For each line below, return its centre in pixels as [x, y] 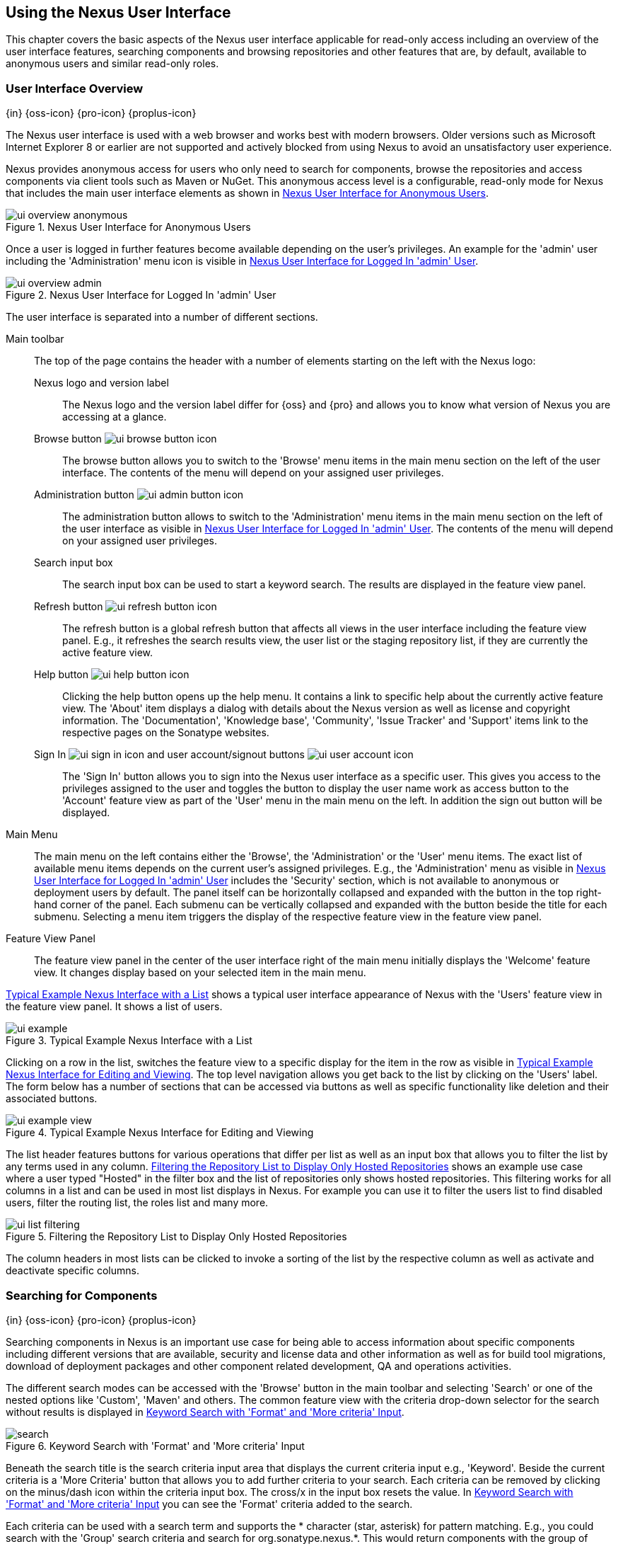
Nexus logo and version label [101, 383]
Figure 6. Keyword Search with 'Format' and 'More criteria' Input [155, 1446]
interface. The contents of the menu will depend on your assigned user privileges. [253, 473]
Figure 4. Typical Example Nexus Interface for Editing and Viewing [160, 1133]
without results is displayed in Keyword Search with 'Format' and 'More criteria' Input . [205, 1412]
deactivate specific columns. [72, 1271]
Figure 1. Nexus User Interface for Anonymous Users [128, 227]
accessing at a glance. [115, 417]
